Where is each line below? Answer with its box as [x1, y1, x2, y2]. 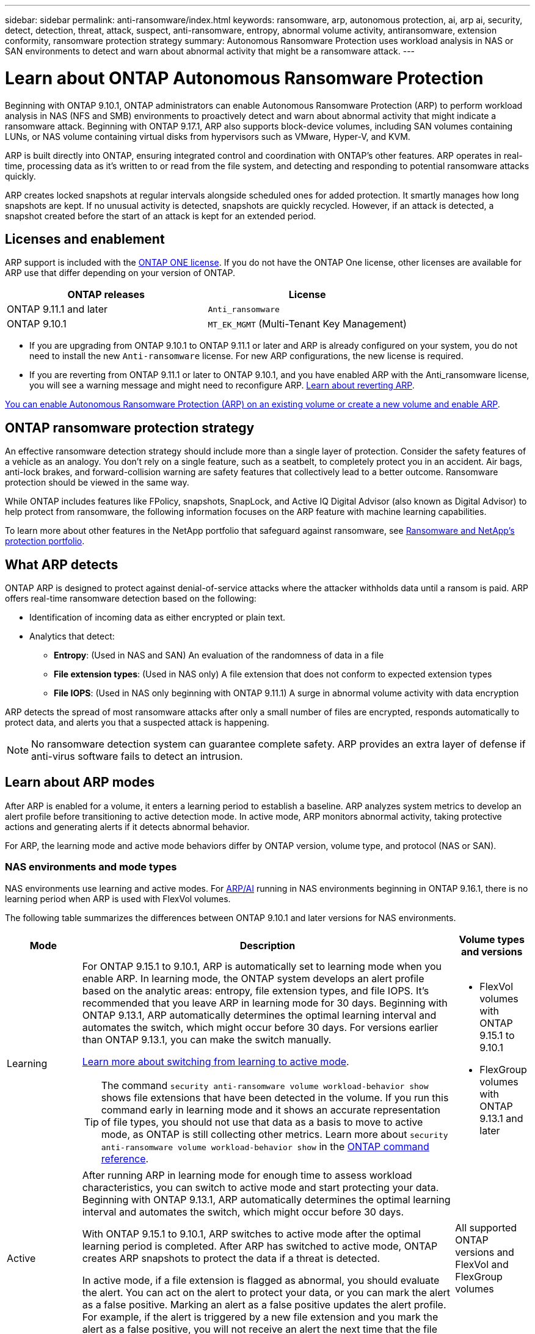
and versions [460, 945, 523, 958]
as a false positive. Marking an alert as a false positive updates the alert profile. [82, 1298, 446, 1311]
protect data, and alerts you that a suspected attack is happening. [5, 717, 269, 728]
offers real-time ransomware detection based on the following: [5, 593, 257, 604]
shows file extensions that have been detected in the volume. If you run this [101, 1091, 449, 1104]
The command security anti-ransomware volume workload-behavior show [101, 1079, 429, 1092]
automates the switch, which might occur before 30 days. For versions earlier [82, 1021, 439, 1033]
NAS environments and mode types [5, 861, 177, 873]
